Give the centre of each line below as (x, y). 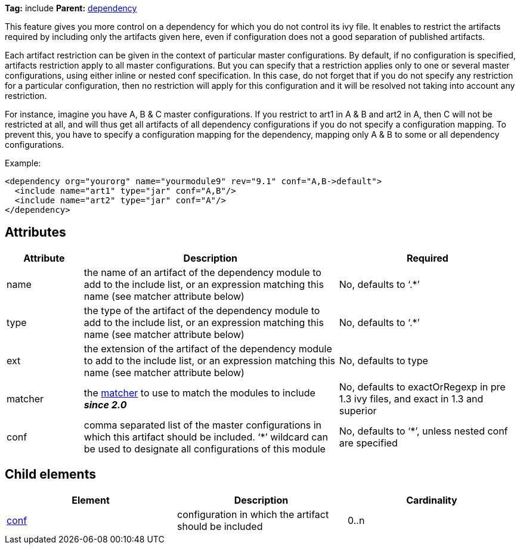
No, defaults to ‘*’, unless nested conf (423, 431)
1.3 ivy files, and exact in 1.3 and (411, 398)
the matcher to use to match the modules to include (199, 393)
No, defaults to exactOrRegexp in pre (422, 387)
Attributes (35, 232)
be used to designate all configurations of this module (205, 449)
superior (358, 410)
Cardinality (432, 500)
